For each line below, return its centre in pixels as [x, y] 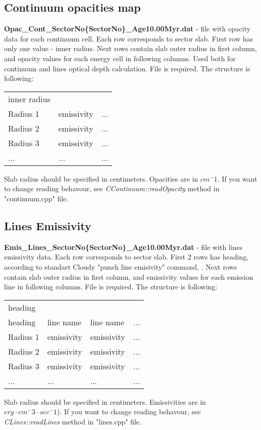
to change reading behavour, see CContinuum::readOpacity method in [112, 188]
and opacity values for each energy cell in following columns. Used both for [120, 58]
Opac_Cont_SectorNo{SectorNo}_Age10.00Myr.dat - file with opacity [127, 29]
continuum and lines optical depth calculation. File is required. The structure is [127, 68]
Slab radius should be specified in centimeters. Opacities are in [101, 178]
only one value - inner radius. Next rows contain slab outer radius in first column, [130, 48]
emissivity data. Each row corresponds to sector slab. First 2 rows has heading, [126, 257]
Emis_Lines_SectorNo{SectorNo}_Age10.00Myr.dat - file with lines [123, 247]
